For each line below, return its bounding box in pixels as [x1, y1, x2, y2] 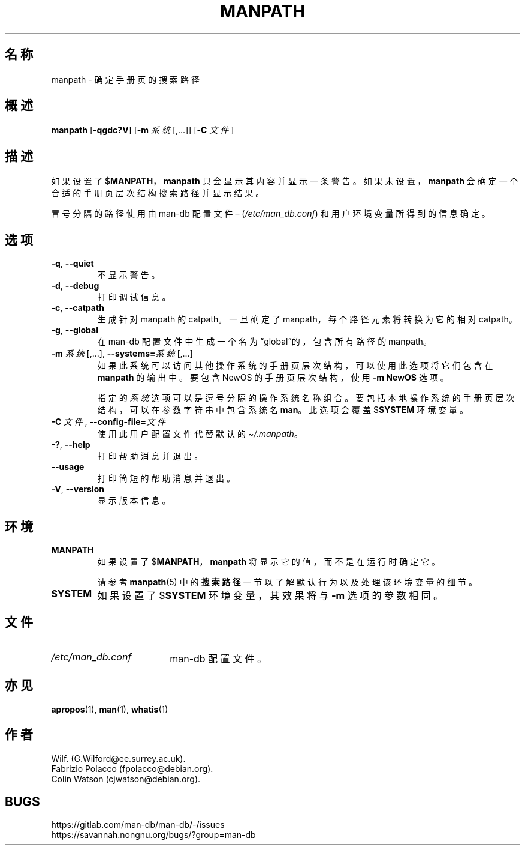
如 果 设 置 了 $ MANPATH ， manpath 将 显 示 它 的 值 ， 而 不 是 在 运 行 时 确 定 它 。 [97, 556, 440, 567]
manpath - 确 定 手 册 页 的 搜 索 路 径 [51, 74, 200, 85]
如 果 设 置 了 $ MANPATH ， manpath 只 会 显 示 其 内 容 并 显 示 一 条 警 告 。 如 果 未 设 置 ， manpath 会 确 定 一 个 [51, 176, 518, 187]
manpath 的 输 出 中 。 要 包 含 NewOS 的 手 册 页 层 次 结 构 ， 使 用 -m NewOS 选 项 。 [97, 372, 449, 383]
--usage [51, 462, 85, 472]
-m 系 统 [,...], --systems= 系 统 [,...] [51, 348, 193, 359]
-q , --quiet [51, 258, 94, 269]
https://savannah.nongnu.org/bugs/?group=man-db [51, 830, 256, 840]
